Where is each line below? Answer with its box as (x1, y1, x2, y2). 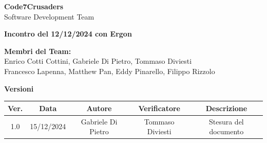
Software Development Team (4, 11, 94, 22)
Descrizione (205, 102, 247, 113)
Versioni (4, 83, 34, 94)
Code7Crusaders (4, 1, 64, 11)
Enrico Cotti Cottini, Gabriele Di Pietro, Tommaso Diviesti (4, 56, 192, 66)
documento (209, 126, 244, 137)
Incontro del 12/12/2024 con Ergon (4, 28, 132, 39)
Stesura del (208, 116, 244, 127)
